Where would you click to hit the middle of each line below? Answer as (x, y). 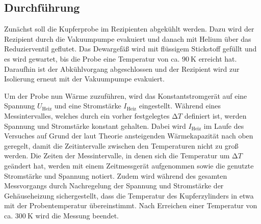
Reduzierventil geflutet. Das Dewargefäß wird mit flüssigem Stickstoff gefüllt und (130, 49)
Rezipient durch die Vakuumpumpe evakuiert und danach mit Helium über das (128, 38)
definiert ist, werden (215, 115)
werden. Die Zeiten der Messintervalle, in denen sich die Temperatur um (117, 156)
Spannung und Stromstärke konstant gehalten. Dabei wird (95, 125)
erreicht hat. (218, 58)
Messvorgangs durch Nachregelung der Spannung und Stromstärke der (114, 186)
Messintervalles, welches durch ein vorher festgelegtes (87, 115)
